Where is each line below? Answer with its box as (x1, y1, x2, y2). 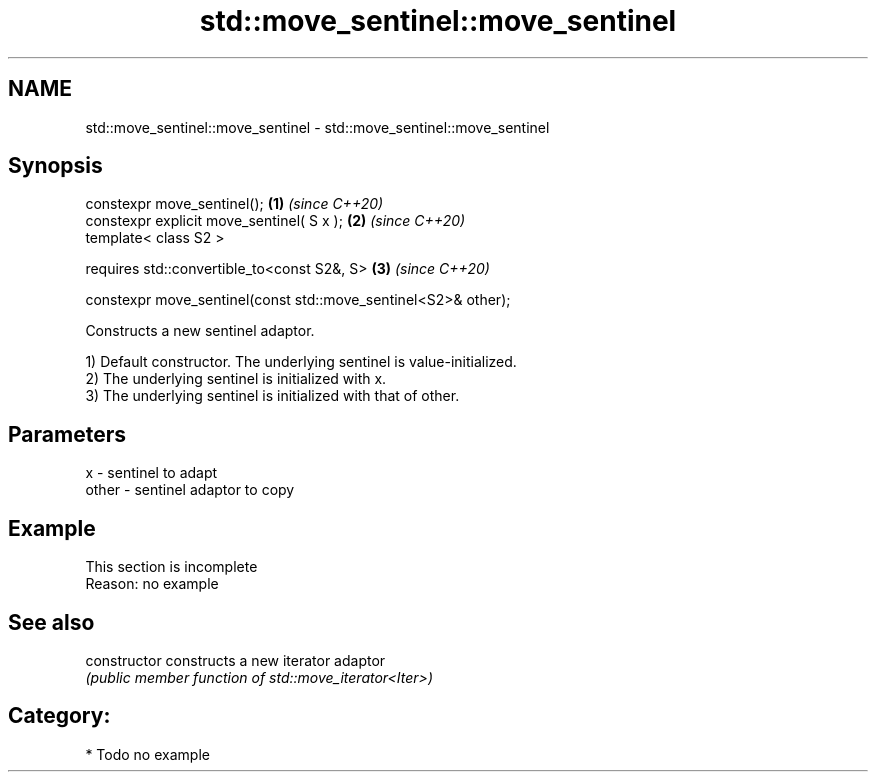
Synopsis (8, 153, 103, 179)
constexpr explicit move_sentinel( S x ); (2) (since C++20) (85, 212, 466, 230)
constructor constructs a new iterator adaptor (85, 651, 386, 669)
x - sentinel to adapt (85, 464, 218, 482)
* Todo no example (85, 745, 210, 763)
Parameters (8, 421, 126, 447)
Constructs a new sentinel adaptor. (85, 322, 315, 340)
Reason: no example (85, 575, 219, 593)
